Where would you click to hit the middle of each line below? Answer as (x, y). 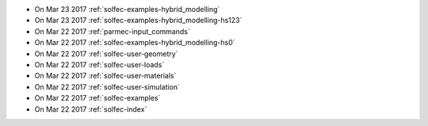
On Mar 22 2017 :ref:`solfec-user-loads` (99, 64)
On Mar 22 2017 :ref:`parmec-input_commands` (112, 31)
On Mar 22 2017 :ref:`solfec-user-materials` (105, 76)
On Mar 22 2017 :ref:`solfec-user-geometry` (106, 53)
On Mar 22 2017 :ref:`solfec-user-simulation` (107, 86)
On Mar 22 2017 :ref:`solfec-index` (91, 109)
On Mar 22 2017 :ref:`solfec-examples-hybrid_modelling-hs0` (135, 43)
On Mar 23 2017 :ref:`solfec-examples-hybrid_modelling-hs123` (138, 21)
